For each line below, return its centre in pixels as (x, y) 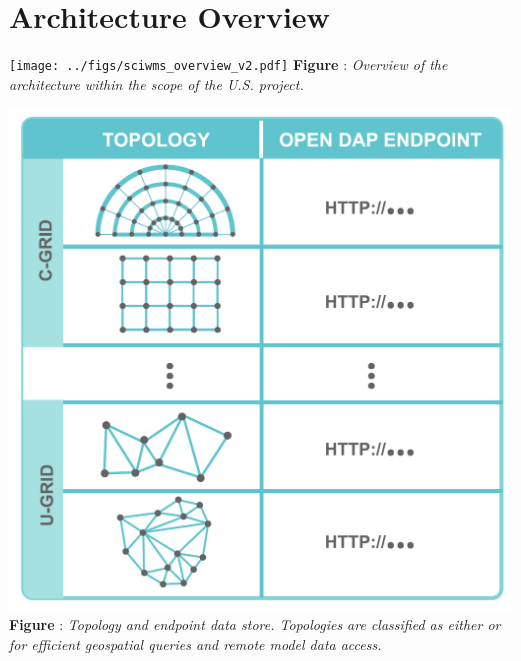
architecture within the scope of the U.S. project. (156, 83)
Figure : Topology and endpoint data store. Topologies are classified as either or (255, 624)
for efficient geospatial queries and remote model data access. (195, 644)
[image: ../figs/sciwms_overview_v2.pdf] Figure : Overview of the (228, 64)
